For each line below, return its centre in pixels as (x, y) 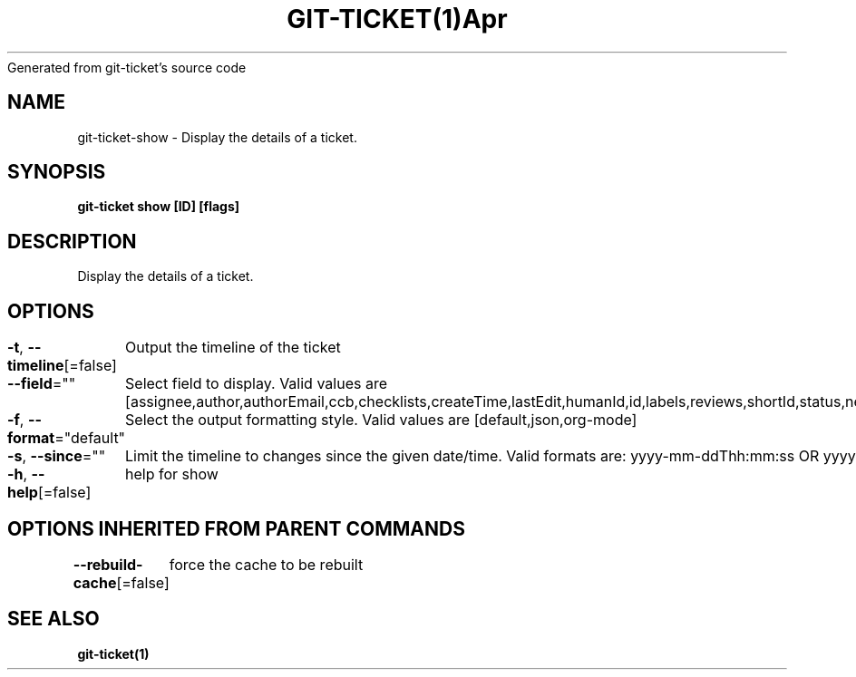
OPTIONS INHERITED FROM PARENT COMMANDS (236, 528)
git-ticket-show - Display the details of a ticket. (217, 137)
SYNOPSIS (57, 172)
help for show (172, 474)
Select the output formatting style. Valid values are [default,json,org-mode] (381, 420)
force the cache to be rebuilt (266, 564)
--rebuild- (108, 564)
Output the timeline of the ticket (233, 348)
